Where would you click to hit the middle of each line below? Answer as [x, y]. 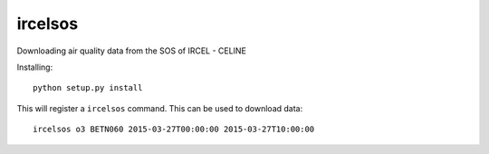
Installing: [35, 67]
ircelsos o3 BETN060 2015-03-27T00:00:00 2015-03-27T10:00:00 [174, 130]
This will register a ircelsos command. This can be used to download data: [160, 108]
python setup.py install [88, 88]
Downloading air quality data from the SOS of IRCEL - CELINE [131, 51]
